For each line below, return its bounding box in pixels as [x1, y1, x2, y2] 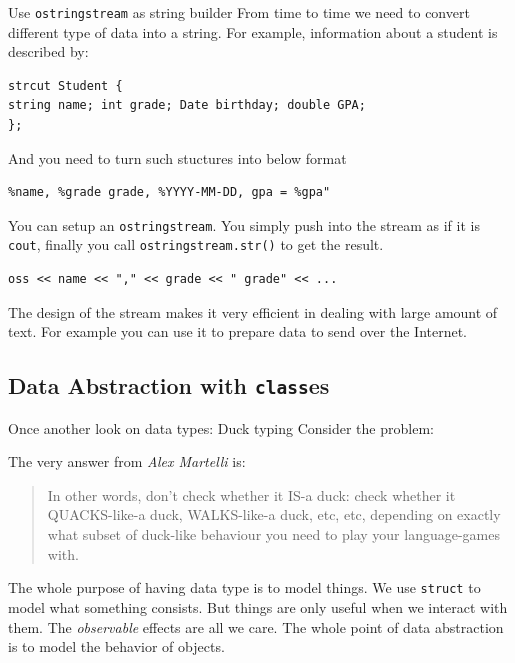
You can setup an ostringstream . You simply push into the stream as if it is [8, 214, 480, 235]
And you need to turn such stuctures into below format [8, 147, 347, 168]
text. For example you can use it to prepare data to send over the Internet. [8, 321, 468, 342]
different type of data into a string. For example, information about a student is [8, 21, 498, 42]
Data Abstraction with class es [8, 370, 330, 401]
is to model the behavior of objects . [8, 636, 225, 657]
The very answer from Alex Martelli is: [8, 451, 246, 472]
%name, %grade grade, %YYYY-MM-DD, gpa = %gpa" [8, 185, 331, 200]
